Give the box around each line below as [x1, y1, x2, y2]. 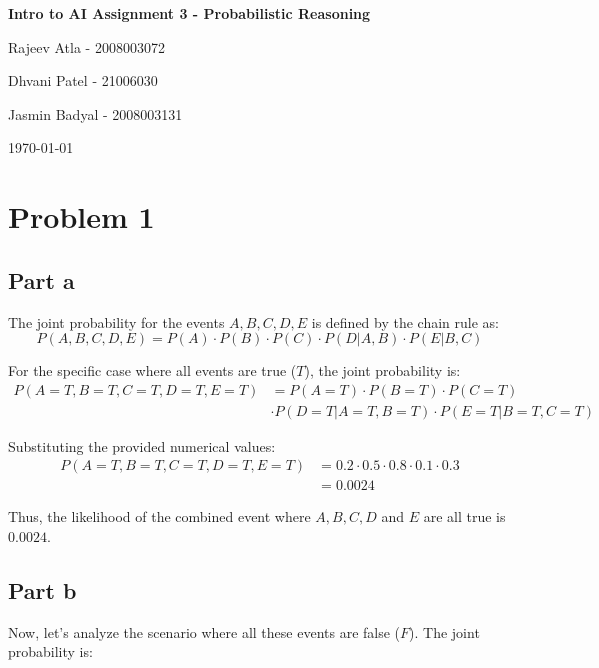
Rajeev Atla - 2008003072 [8, 36, 165, 57]
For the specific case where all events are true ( [8, 360, 297, 381]
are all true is [423, 506, 506, 527]
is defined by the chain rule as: [311, 311, 500, 332]
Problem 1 [8, 196, 155, 237]
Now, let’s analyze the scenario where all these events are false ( [8, 621, 401, 642]
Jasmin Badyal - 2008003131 [8, 103, 183, 124]
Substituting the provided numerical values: [8, 435, 276, 456]
